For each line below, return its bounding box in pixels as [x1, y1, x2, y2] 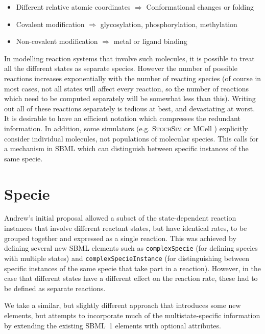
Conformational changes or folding [146, 2, 254, 12]
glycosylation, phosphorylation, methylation [100, 18, 237, 29]
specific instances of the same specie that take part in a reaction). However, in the [4, 263, 261, 273]
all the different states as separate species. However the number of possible [4, 63, 237, 74]
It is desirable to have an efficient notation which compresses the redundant [4, 113, 240, 124]
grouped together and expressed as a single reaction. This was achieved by [4, 232, 236, 243]
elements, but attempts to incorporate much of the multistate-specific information [4, 309, 260, 320]
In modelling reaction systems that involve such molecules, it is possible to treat [4, 53, 255, 63]
